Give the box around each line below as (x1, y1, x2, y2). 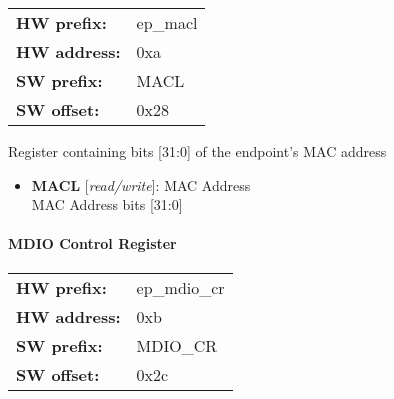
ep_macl (136, 11, 198, 34)
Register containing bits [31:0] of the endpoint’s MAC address (8, 141, 387, 161)
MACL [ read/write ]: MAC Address (31, 174, 251, 195)
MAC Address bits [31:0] (31, 194, 183, 215)
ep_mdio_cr (136, 275, 225, 299)
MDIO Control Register (8, 233, 177, 254)
